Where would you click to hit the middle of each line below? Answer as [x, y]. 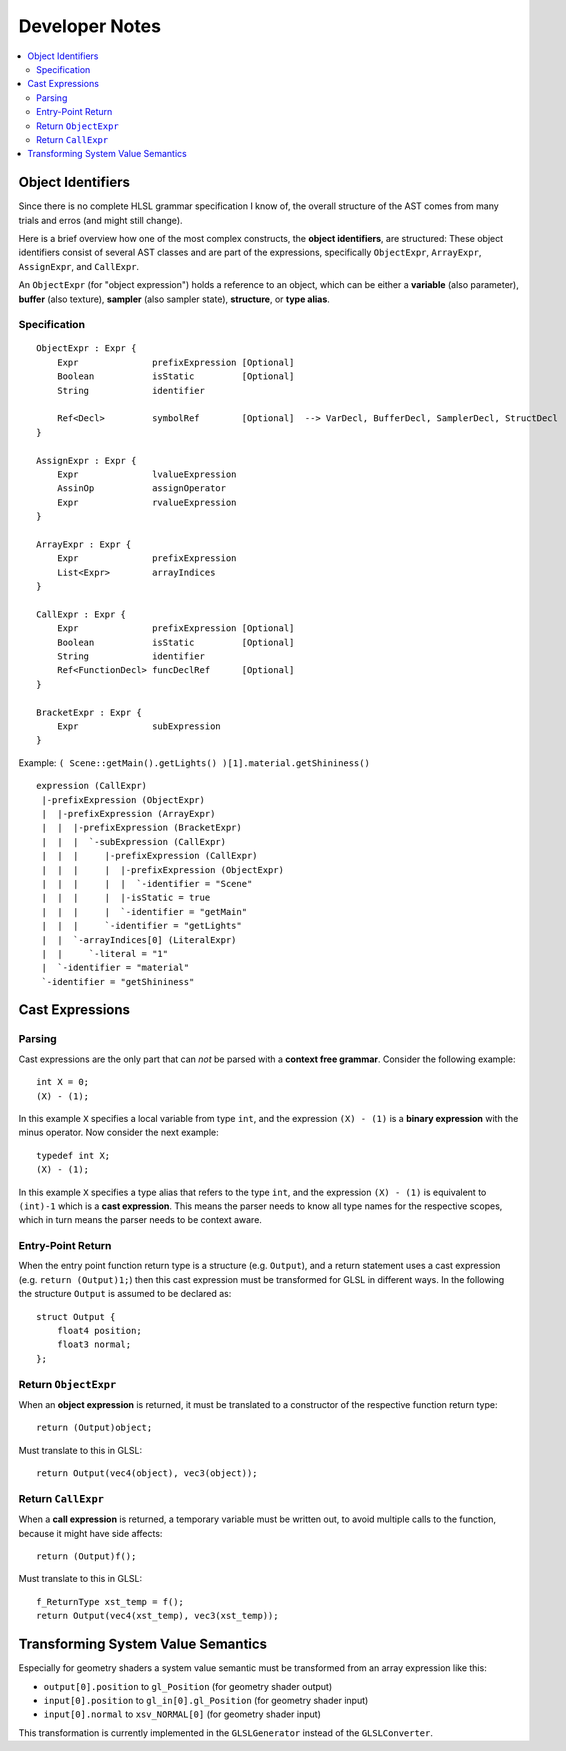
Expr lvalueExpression [146, 474]
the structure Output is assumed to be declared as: [125, 1294]
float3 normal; [94, 1344]
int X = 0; [63, 1082]
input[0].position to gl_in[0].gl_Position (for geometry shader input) [206, 1700]
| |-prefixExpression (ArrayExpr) [128, 813]
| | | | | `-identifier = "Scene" [147, 883]
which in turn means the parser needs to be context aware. [140, 1220]
